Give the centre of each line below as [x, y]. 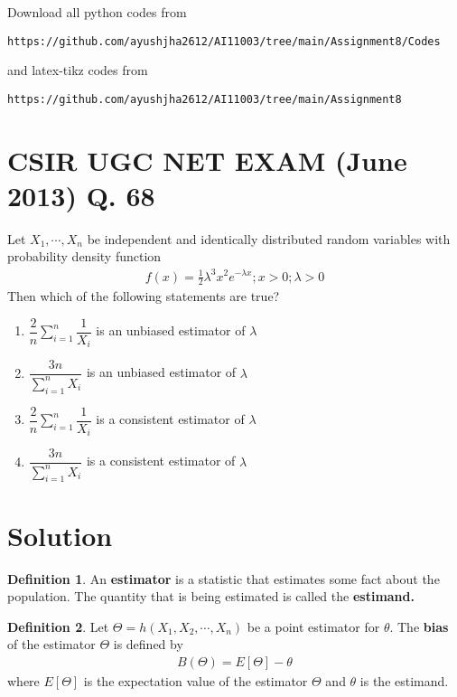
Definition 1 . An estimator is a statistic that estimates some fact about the [224, 578]
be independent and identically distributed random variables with [269, 238]
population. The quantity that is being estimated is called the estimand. [211, 596]
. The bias [419, 626]
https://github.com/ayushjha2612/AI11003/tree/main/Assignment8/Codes [224, 41]
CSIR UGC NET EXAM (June [207, 160]
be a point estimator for [313, 626]
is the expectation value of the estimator [196, 680]
